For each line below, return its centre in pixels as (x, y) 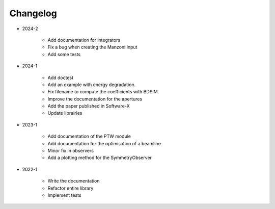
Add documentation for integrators (84, 40)
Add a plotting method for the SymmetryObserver (100, 158)
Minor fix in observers (71, 151)
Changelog (33, 13)
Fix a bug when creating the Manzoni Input (92, 47)
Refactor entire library (71, 188)
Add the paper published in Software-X (89, 106)
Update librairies (65, 113)
